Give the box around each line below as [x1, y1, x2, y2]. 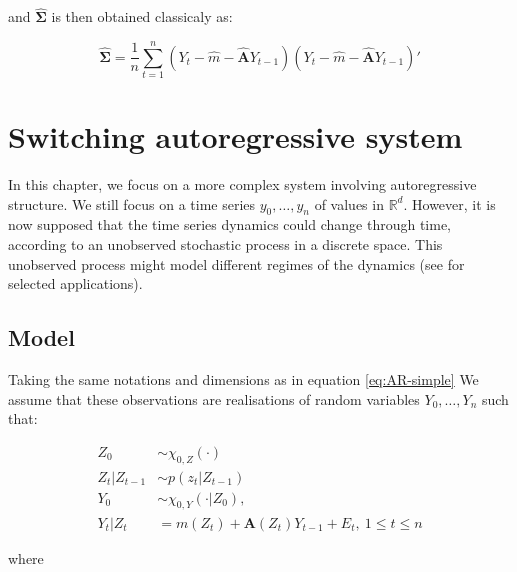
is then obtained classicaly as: [51, 6, 233, 27]
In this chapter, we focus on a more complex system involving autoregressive [8, 174, 477, 195]
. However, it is [403, 193, 496, 214]
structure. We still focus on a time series [8, 193, 256, 214]
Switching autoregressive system [8, 116, 463, 157]
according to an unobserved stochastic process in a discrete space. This [8, 234, 443, 255]
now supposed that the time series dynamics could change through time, [8, 214, 452, 235]
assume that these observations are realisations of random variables [8, 388, 420, 409]
